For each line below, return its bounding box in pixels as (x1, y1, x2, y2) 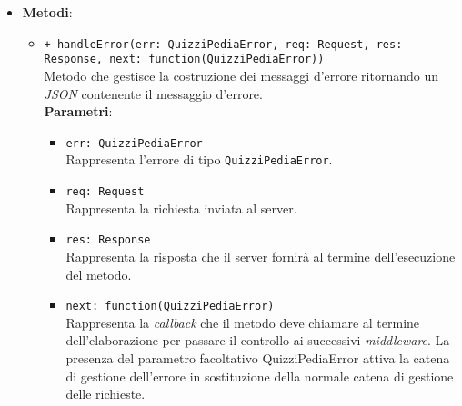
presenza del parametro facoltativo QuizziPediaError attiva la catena (65, 348, 450, 367)
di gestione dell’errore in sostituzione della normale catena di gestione (65, 366, 454, 385)
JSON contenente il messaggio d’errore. (44, 84, 263, 103)
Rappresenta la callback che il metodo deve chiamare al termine (65, 312, 420, 332)
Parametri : (44, 102, 113, 121)
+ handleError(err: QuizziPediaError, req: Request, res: (44, 37, 403, 51)
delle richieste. (65, 384, 146, 403)
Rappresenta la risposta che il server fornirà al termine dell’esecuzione (65, 246, 456, 265)
